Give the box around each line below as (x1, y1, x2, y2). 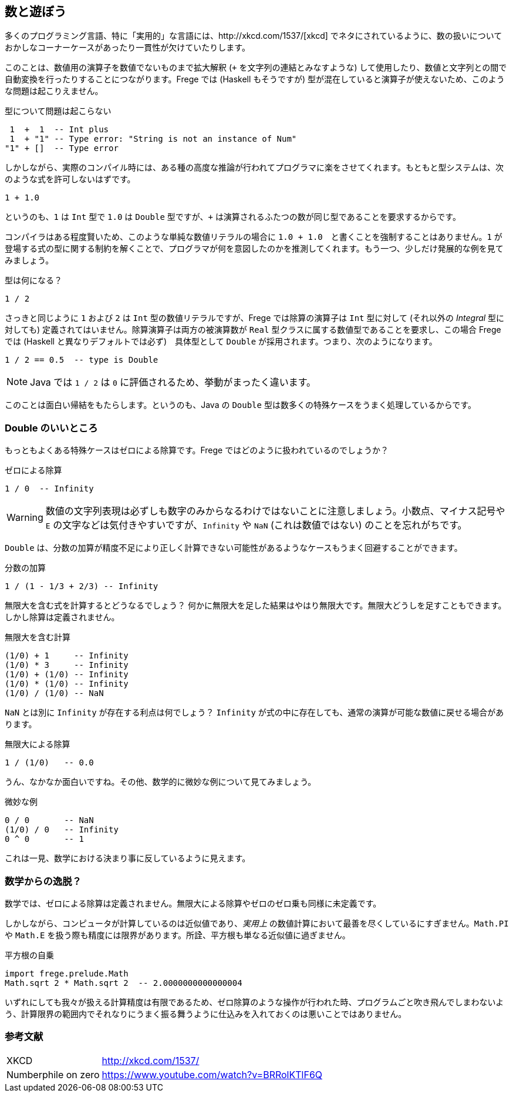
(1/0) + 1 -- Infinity (5, 651, 129, 661)
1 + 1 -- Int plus (9, 125, 109, 135)
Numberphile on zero (6, 1068, 100, 1081)
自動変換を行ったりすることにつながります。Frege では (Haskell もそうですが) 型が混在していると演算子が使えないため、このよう (5, 74, 505, 85)
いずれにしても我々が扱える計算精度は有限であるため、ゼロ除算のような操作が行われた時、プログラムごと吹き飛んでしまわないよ (5, 996, 504, 1007)
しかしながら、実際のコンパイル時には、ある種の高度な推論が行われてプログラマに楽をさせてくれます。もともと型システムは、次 (5, 162, 504, 173)
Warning (6, 511, 43, 524)
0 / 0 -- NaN (5, 815, 94, 825)
